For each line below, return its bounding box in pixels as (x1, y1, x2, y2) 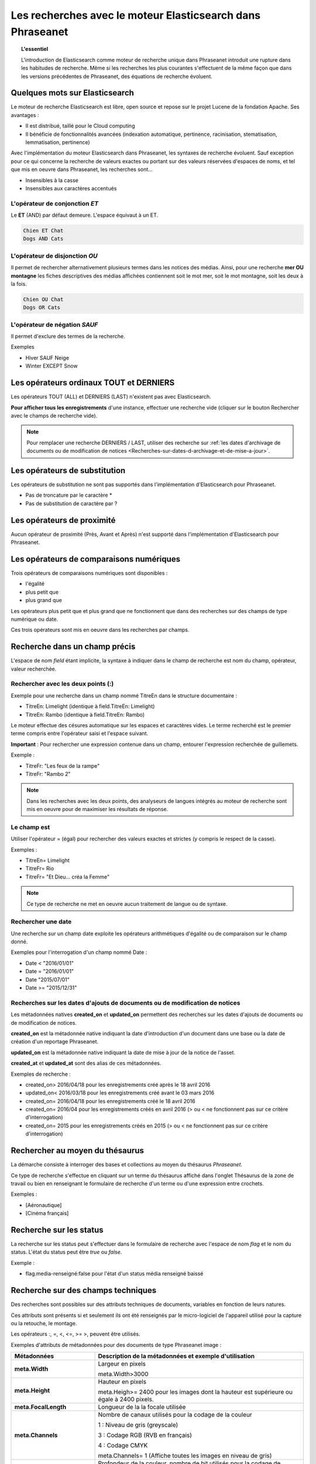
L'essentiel (21, 46, 49, 53)
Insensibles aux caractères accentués (25, 184, 117, 191)
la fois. (11, 280, 28, 287)
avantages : (11, 111, 39, 118)
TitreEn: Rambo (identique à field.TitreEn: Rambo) (25, 711, 145, 718)
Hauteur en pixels (98, 1378, 146, 1386)
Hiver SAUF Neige (25, 354, 70, 361)
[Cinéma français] (25, 1210, 69, 1217)
